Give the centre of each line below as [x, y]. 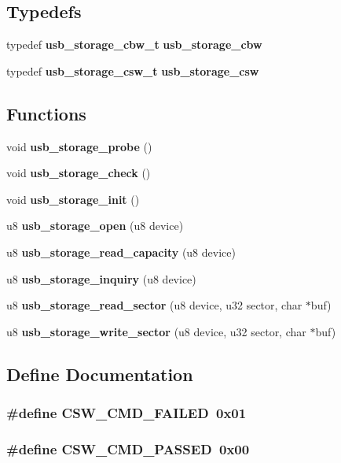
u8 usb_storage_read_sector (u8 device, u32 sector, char [154, 305]
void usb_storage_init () [73, 199]
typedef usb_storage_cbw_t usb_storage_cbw [134, 44]
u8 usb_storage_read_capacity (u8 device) [121, 252]
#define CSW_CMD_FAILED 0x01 [126, 413]
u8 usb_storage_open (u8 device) [95, 226]
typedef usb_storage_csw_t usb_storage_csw [133, 70]
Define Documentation [100, 374]
